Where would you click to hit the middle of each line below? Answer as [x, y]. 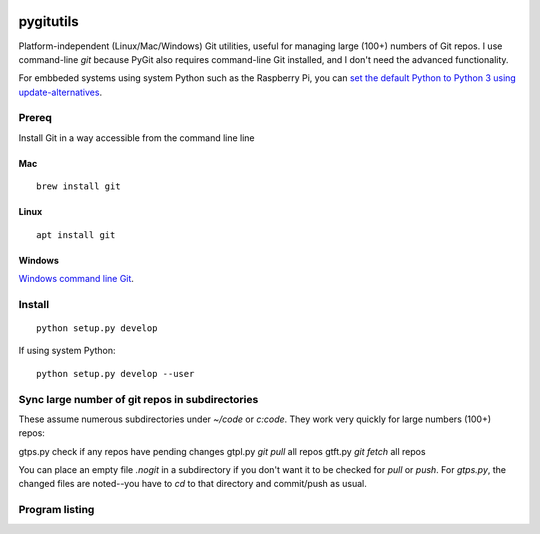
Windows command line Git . [76, 278]
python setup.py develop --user [115, 373]
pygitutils [48, 21]
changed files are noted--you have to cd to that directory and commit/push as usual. [192, 484]
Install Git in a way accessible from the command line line [136, 137]
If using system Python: [67, 351]
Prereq [35, 118]
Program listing [56, 510]
